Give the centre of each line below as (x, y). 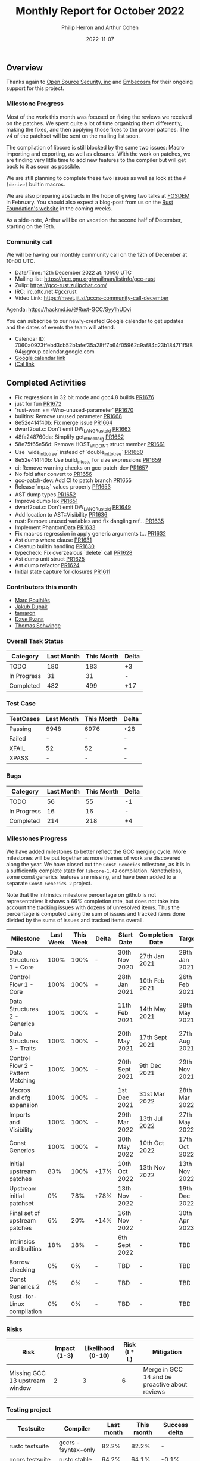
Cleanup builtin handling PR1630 (55, 546)
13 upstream (27, 1381)
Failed (18, 739)
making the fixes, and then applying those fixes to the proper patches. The (98, 129)
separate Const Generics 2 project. (49, 883)
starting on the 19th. (31, 226)
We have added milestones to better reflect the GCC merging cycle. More (96, 851)
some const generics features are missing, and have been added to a (91, 876)
